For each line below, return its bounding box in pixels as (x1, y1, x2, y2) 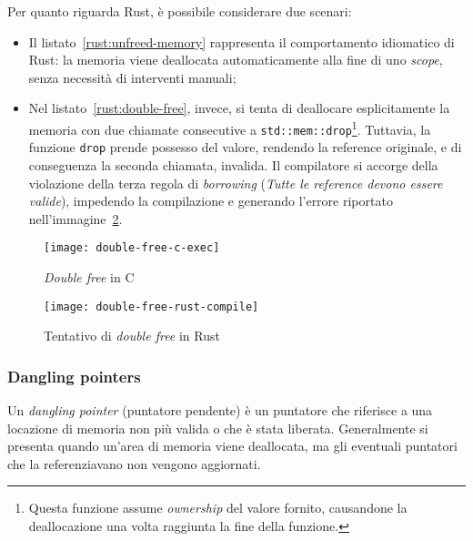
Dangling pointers (7, 364, 141, 387)
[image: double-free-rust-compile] (44, 300, 259, 313)
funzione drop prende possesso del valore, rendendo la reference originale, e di (28, 138, 462, 157)
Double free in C (44, 267, 135, 286)
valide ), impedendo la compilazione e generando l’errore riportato (28, 191, 393, 210)
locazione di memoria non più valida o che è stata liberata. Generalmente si (7, 418, 428, 437)
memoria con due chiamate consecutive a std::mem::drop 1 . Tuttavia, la (28, 117, 431, 138)
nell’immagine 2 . (28, 209, 123, 228)
